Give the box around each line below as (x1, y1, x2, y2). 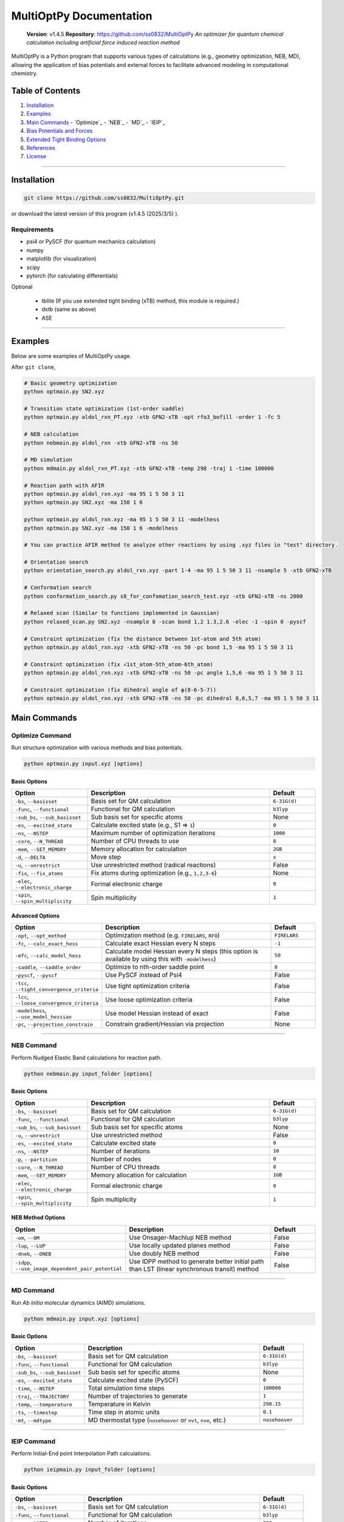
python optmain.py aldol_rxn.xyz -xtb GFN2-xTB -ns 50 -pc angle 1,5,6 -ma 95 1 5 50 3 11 (24, 670, 303, 676)
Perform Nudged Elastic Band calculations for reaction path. (11, 1054, 162, 1061)
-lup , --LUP (15, 1241, 46, 1249)
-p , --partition (15, 1154, 58, 1163)
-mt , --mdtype (15, 1415, 52, 1424)
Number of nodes (91, 1154, 142, 1163)
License (26, 153, 47, 160)
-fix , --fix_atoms (15, 869, 64, 877)
